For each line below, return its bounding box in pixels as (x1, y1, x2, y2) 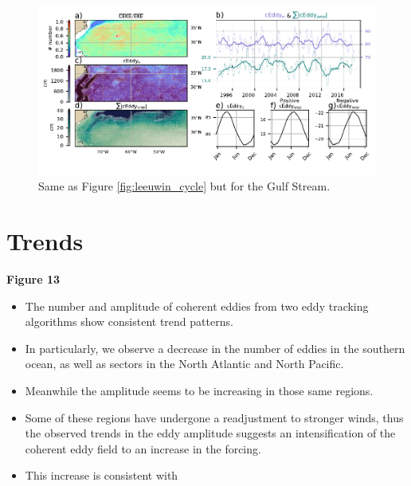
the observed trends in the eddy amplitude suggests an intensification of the (25, 425, 396, 441)
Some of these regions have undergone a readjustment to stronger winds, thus (25, 409, 404, 425)
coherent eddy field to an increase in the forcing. (25, 440, 261, 457)
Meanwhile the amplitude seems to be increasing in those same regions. (25, 382, 374, 399)
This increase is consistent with (25, 467, 178, 484)
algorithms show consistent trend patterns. (25, 313, 233, 330)
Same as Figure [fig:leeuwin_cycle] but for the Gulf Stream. (38, 178, 331, 194)
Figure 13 (6, 271, 61, 288)
